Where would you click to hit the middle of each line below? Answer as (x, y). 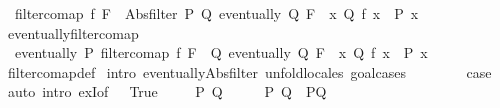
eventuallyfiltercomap (73, 32)
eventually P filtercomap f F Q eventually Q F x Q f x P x (221, 52)
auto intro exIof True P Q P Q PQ (167, 91)
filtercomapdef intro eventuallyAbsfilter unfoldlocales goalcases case (249, 71)
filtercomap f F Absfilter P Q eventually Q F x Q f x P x (216, 13)
